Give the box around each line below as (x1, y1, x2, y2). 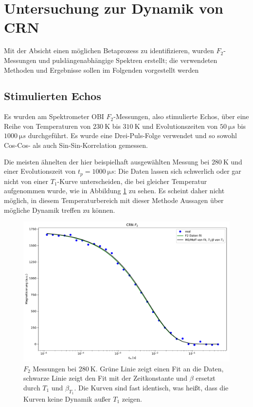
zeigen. (122, 394, 142, 404)
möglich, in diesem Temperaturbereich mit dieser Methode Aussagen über (4, 195, 224, 205)
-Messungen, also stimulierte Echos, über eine (113, 111, 249, 122)
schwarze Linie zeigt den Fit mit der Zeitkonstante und (23, 373, 187, 383)
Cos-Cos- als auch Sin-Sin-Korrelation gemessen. (4, 140, 148, 150)
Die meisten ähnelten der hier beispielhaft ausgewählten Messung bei (4, 156, 210, 166)
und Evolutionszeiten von (142, 121, 218, 131)
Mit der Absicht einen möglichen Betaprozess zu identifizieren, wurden (4, 45, 214, 56)
